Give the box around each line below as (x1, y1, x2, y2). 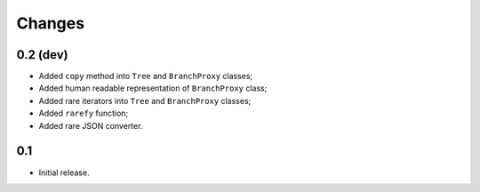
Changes (16, 13, 84, 33)
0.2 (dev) (16, 47, 68, 62)
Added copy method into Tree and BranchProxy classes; (38, 71, 253, 82)
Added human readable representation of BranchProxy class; (38, 83, 268, 93)
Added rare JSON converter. (38, 120, 143, 131)
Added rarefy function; (38, 108, 129, 119)
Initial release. (38, 167, 90, 178)
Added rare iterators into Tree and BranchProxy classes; (38, 95, 252, 106)
